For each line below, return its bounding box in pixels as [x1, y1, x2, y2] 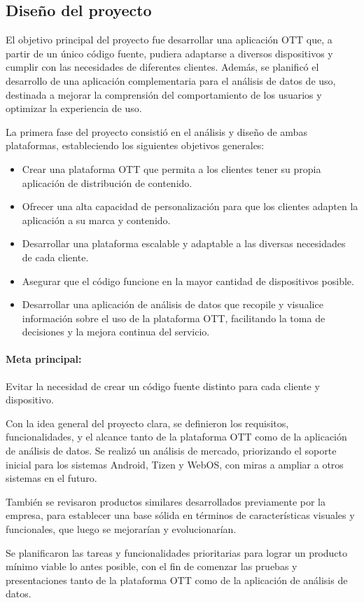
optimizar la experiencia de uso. [6, 101, 142, 116]
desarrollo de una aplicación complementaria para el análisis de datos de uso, [6, 73, 336, 88]
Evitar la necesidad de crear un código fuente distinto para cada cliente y [6, 378, 320, 393]
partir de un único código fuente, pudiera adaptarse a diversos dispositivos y [6, 46, 333, 60]
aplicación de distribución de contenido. [22, 175, 192, 190]
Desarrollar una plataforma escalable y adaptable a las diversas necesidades [22, 236, 346, 251]
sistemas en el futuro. [6, 471, 97, 485]
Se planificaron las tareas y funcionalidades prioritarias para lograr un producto [6, 545, 348, 560]
